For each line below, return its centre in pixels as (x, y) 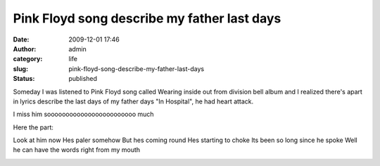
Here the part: (33, 127)
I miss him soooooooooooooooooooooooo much (83, 114)
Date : (21, 39)
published (83, 79)
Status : (24, 79)
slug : (20, 69)
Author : (25, 49)
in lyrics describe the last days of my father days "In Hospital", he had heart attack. (133, 101)
